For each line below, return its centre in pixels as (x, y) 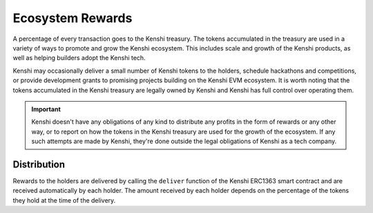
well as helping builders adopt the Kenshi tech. (79, 58)
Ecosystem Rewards (73, 18)
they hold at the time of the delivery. (64, 200)
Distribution (39, 164)
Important (46, 109)
